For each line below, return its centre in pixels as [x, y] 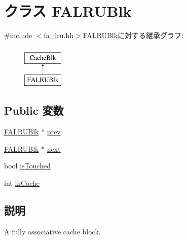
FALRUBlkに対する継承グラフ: [133, 35]
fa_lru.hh [59, 35]
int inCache [22, 182]
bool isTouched [27, 166]
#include [18, 35]
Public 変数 [34, 110]
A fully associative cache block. [52, 231]
